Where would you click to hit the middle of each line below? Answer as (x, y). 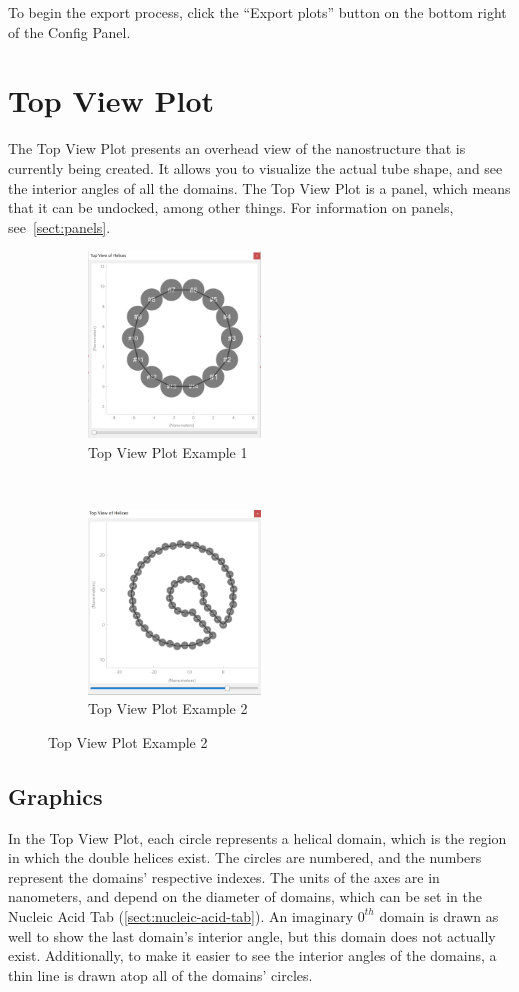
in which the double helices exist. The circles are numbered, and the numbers (245, 857)
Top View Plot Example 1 (168, 451)
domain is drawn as (439, 915)
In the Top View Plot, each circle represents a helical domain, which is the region (257, 837)
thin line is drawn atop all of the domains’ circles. (160, 974)
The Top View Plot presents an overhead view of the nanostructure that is (237, 148)
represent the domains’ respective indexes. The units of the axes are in (224, 876)
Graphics (55, 795)
